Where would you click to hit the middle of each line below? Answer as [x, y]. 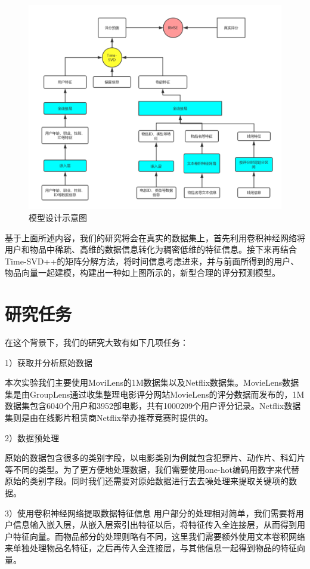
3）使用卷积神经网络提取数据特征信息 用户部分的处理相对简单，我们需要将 [150, 513]
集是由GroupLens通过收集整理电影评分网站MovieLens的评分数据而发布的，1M [155, 394]
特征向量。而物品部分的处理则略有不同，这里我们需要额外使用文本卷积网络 [159, 536]
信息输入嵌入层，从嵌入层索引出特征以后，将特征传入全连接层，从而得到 [155, 525]
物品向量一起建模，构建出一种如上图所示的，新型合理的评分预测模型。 [142, 273]
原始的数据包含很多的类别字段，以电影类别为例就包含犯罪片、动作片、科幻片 [155, 458]
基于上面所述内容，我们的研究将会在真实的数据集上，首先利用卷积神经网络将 [155, 237]
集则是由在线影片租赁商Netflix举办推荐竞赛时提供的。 [109, 417]
